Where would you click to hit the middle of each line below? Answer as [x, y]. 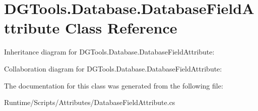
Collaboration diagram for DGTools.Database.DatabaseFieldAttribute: [113, 68]
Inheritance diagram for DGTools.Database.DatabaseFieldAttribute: [109, 52]
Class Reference [121, 28]
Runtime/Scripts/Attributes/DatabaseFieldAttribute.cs [90, 102]
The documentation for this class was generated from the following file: [114, 85]
